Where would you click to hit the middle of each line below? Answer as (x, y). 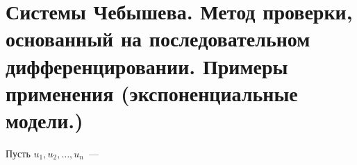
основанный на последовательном (158, 38)
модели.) (44, 120)
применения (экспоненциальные (152, 93)
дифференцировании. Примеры (147, 66)
